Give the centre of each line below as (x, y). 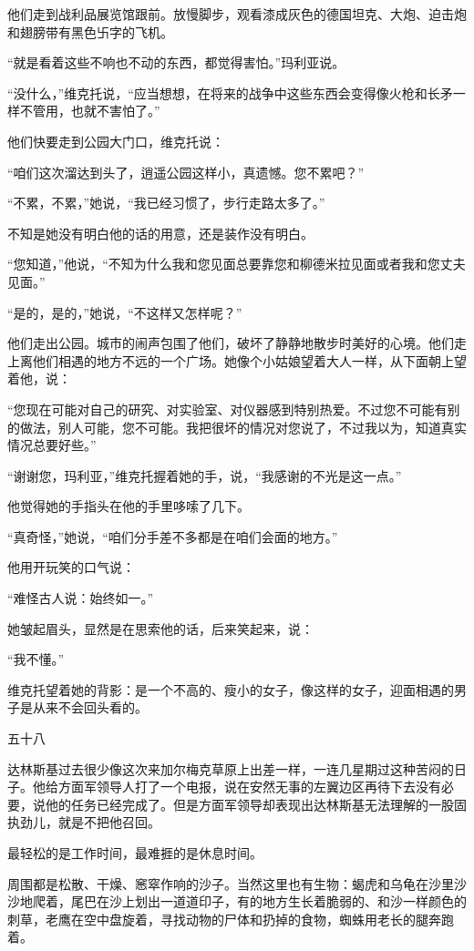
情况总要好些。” (52, 445)
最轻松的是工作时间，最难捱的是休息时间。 (135, 853)
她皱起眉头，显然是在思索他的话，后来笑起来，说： (160, 628)
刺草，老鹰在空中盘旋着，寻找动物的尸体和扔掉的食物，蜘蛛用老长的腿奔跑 (231, 919)
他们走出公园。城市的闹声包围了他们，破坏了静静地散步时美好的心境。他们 (231, 343)
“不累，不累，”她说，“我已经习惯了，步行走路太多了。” (166, 203)
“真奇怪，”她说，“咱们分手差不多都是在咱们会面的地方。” (173, 536)
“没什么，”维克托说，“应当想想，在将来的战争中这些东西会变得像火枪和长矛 (230, 92)
